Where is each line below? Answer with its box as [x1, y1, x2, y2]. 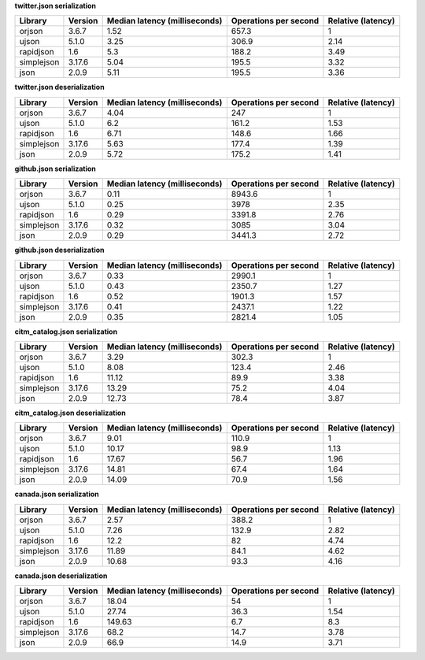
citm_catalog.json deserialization [14, 408, 126, 417]
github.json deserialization [14, 245, 105, 255]
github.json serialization [14, 164, 96, 173]
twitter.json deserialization [14, 83, 105, 92]
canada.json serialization [14, 489, 100, 499]
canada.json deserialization [14, 571, 108, 580]
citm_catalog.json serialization [14, 327, 118, 336]
